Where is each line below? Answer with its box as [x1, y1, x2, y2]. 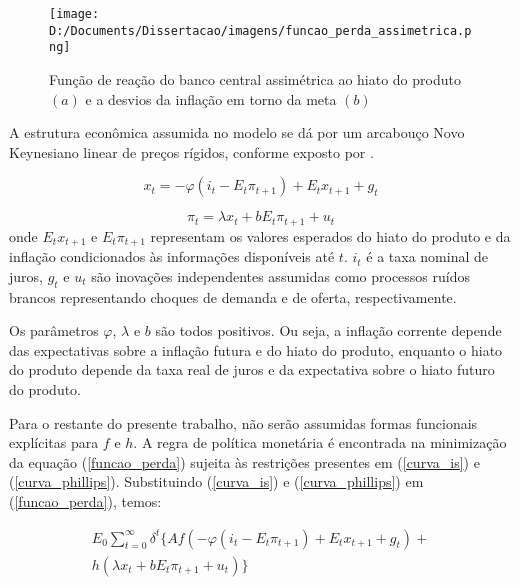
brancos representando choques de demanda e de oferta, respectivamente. [9, 286, 457, 307]
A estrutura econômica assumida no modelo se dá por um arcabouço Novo [9, 122, 465, 143]
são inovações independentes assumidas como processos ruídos [91, 265, 471, 286]
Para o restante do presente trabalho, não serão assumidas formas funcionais [9, 412, 478, 433]
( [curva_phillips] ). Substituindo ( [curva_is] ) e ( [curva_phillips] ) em [9, 471, 424, 492]
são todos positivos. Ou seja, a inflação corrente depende [155, 320, 502, 341]
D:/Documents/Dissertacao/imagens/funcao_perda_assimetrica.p [49, 23, 472, 38]
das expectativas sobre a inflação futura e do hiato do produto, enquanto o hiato [9, 339, 503, 360]
